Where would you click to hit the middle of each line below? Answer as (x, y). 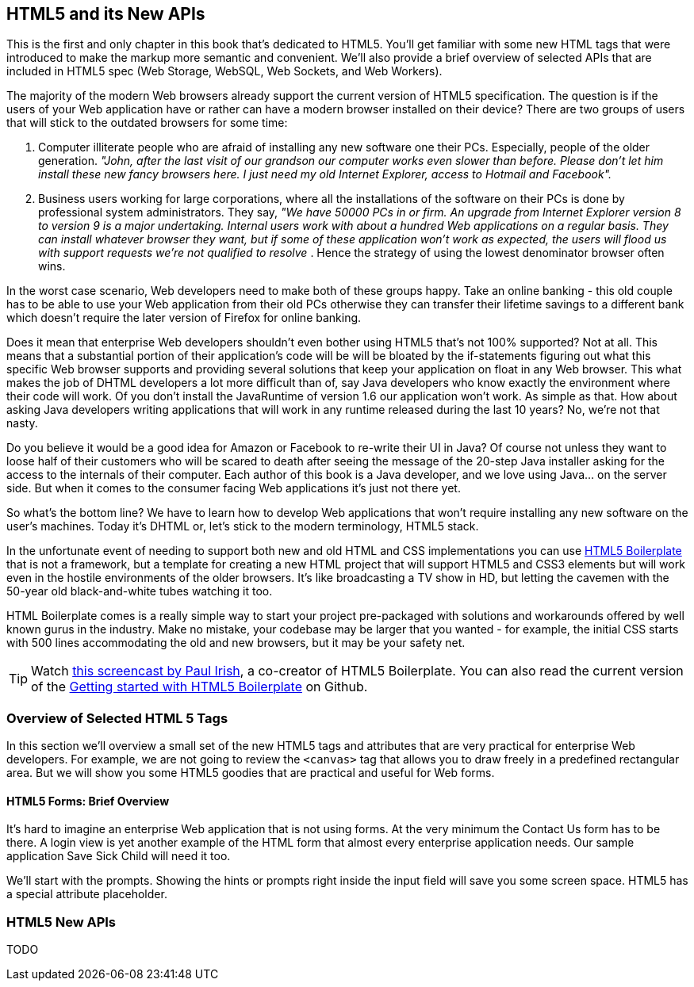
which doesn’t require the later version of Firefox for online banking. (184, 318)
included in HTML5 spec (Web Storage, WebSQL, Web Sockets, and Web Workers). (224, 71)
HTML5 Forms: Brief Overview (88, 801)
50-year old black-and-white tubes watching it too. (140, 591)
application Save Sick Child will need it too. (119, 856)
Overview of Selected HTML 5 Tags (117, 718)
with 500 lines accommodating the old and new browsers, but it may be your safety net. (236, 643)
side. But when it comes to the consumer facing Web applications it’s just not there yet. (234, 488)
